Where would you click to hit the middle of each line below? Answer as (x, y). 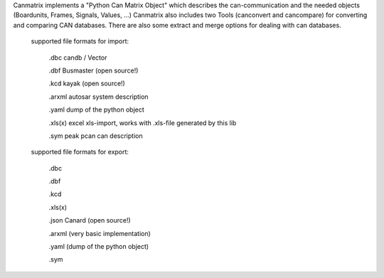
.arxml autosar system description (98, 97)
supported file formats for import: (80, 41)
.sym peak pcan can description (96, 136)
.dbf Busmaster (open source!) (94, 70)
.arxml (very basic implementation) (100, 233)
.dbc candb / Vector (78, 58)
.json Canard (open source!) (90, 220)
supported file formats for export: (80, 152)
